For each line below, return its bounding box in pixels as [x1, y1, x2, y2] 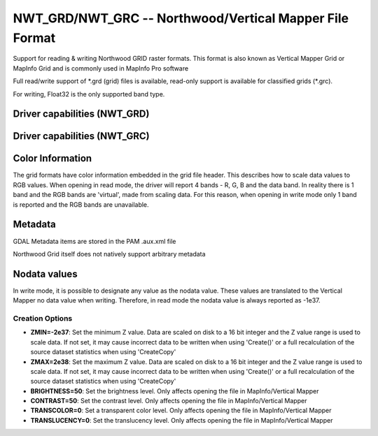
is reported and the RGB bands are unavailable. [13, 200, 150, 209]
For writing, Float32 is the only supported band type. [13, 89, 165, 98]
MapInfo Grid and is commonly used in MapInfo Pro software [13, 64, 189, 73]
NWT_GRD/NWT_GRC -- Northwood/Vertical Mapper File [13, 10, 349, 26]
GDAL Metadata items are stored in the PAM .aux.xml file [13, 237, 176, 245]
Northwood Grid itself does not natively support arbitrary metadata [13, 249, 206, 258]
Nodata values [13, 268, 78, 279]
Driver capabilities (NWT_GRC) [13, 130, 150, 143]
